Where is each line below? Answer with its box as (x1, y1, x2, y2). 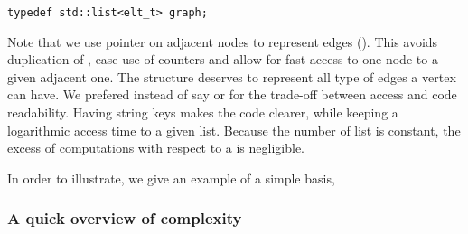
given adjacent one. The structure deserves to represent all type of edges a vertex (7, 67, 456, 86)
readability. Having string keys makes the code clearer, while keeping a (7, 103, 398, 122)
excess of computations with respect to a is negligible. (7, 138, 304, 157)
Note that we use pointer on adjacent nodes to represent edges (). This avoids (7, 32, 438, 51)
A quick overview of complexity (7, 207, 242, 229)
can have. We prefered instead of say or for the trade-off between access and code (7, 85, 457, 104)
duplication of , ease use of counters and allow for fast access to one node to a (7, 50, 438, 69)
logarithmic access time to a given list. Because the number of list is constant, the (7, 120, 461, 139)
